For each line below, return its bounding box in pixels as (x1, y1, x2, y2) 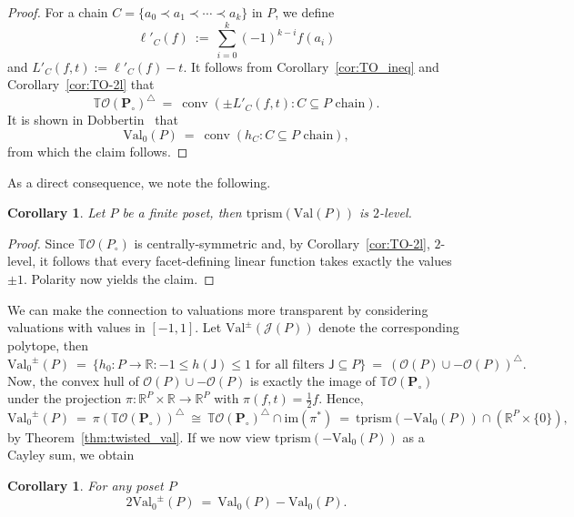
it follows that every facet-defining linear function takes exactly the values (39, 251, 452, 270)
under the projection (7, 389, 122, 408)
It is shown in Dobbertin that (7, 110, 178, 129)
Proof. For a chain (7, 3, 108, 21)
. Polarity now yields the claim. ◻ (23, 269, 215, 288)
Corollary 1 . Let (7, 203, 106, 222)
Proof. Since (7, 233, 75, 252)
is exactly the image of (249, 370, 377, 390)
